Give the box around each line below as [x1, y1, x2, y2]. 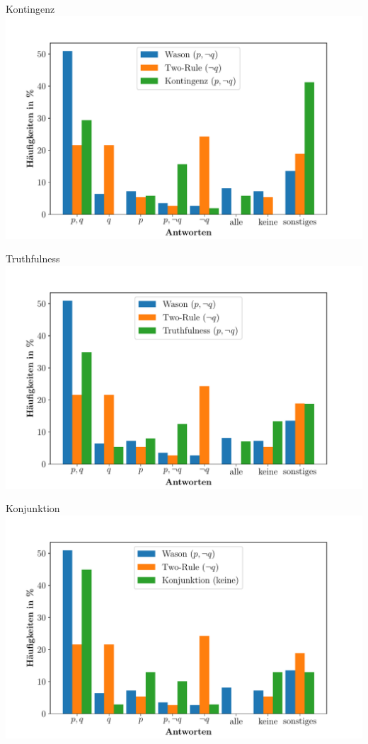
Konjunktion [6, 501, 60, 516]
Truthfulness [6, 251, 60, 266]
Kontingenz [6, 1, 55, 16]
